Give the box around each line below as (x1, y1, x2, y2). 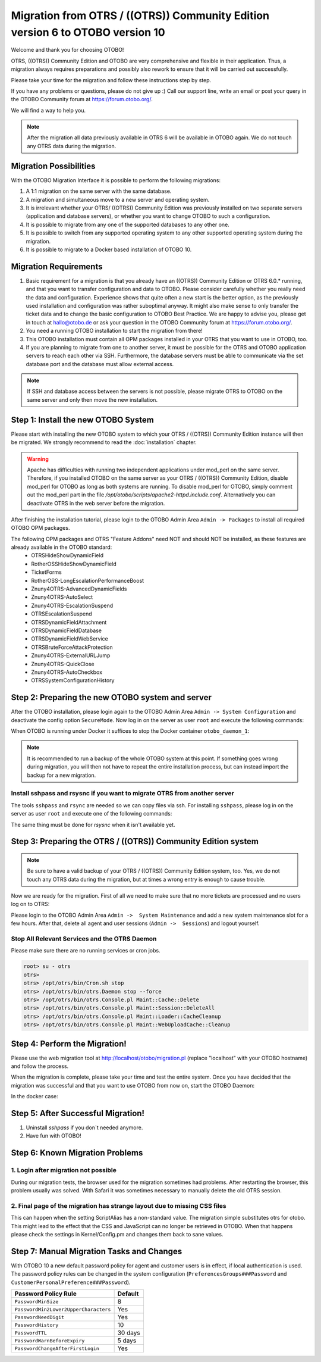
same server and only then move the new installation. (27, 396, 158, 403)
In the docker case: (11, 1093, 59, 1100)
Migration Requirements (11, 261, 103, 271)
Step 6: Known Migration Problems (11, 1148, 143, 1158)
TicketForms (31, 568, 62, 576)
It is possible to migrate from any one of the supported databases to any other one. (26, 221, 230, 228)
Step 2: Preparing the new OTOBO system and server (11, 692, 212, 702)
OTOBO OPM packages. (11, 524, 70, 532)
